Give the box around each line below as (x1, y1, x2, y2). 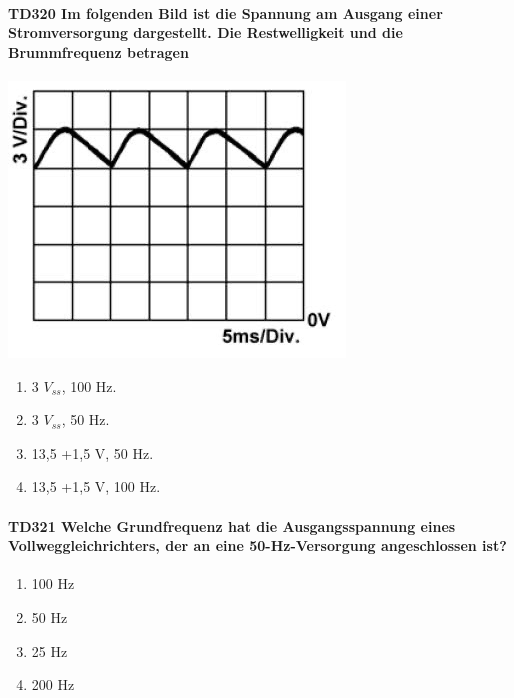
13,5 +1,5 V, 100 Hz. (31, 476, 161, 497)
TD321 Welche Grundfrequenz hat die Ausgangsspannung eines (8, 515, 456, 536)
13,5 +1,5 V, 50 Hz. (31, 442, 154, 463)
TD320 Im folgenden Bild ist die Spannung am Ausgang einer (8, 2, 443, 23)
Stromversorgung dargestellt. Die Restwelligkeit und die (8, 22, 403, 43)
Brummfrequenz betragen (8, 41, 189, 62)
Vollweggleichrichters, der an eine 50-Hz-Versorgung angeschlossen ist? (8, 535, 507, 556)
